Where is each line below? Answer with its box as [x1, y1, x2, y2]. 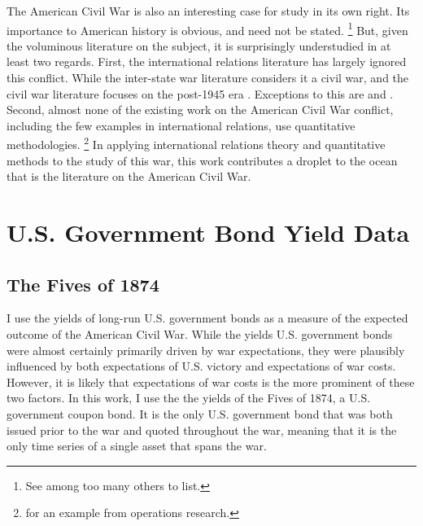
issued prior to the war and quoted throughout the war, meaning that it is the [7, 421, 397, 438]
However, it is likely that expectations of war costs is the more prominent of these [7, 373, 415, 390]
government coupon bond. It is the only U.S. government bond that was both [7, 405, 393, 422]
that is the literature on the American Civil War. [7, 168, 251, 185]
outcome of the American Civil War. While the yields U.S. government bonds [7, 326, 393, 343]
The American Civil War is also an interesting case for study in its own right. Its [7, 2, 410, 19]
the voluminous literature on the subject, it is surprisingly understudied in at [7, 37, 391, 54]
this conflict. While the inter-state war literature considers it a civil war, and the [7, 69, 409, 86]
